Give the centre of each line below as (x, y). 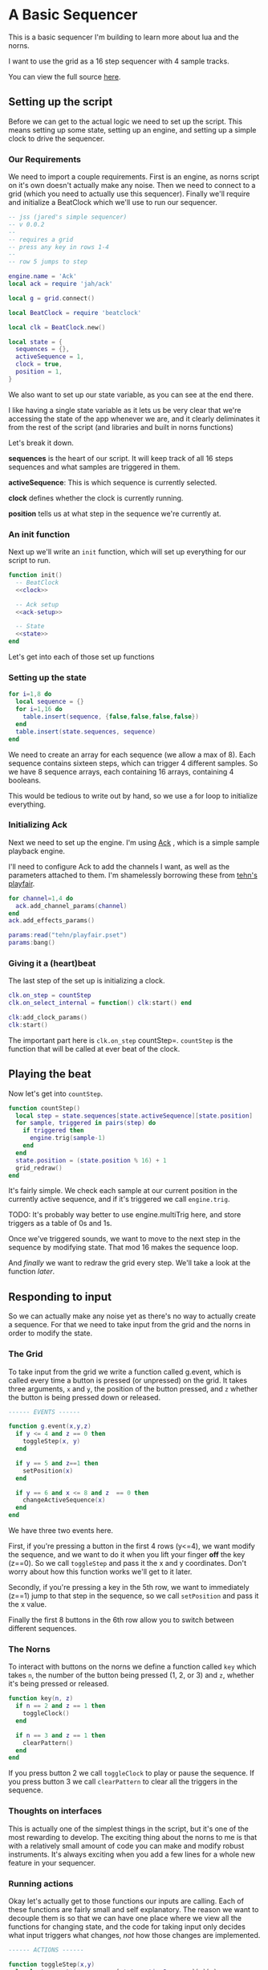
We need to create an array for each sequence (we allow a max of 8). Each (132, 754)
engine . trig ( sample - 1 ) (67, 1138)
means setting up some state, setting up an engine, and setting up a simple (132, 129)
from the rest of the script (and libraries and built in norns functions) (121, 427)
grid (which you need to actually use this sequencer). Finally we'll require (129, 194)
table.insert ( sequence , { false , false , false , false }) (111, 717)
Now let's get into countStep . (55, 1093)
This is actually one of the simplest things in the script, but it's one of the (128, 1829)
